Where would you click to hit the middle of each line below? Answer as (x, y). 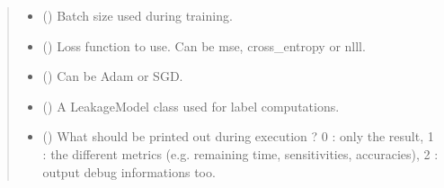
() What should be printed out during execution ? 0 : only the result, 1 (238, 136)
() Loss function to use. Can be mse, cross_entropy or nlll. (204, 45)
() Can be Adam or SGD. (113, 76)
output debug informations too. (129, 171)
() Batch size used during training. (138, 15)
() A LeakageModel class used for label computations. (191, 106)
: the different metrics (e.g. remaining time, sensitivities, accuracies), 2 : (240, 153)
